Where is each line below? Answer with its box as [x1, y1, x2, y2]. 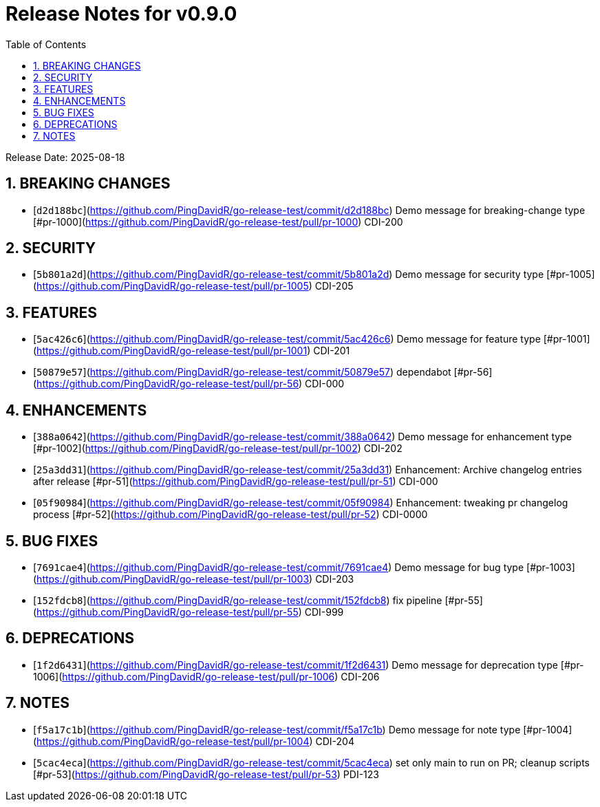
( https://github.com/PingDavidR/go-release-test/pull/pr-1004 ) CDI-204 [33, 735, 354, 747]
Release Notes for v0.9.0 [6, 2, 237, 25]
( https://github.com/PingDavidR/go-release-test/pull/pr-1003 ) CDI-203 [33, 572, 354, 585]
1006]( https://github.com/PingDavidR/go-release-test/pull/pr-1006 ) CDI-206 [33, 670, 380, 682]
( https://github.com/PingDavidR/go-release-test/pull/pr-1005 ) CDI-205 [33, 280, 354, 292]
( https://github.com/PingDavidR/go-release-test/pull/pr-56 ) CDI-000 [33, 378, 345, 390]
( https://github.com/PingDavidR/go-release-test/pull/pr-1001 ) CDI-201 [33, 345, 350, 357]
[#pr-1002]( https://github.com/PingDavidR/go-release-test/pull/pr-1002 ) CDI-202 [33, 442, 403, 455]
